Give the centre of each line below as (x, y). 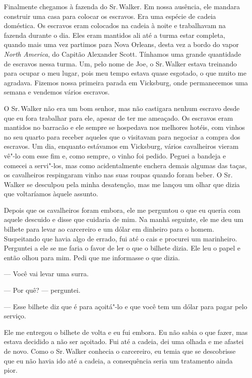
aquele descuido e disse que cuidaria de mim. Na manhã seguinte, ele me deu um (124, 219)
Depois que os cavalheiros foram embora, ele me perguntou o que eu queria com (122, 210)
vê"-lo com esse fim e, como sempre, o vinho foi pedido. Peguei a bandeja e (115, 155)
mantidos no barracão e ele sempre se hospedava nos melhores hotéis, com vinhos (125, 127)
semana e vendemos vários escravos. (57, 92)
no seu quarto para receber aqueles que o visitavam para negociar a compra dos (122, 136)
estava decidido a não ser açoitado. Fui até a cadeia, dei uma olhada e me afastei (124, 341)
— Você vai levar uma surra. (46, 274)
